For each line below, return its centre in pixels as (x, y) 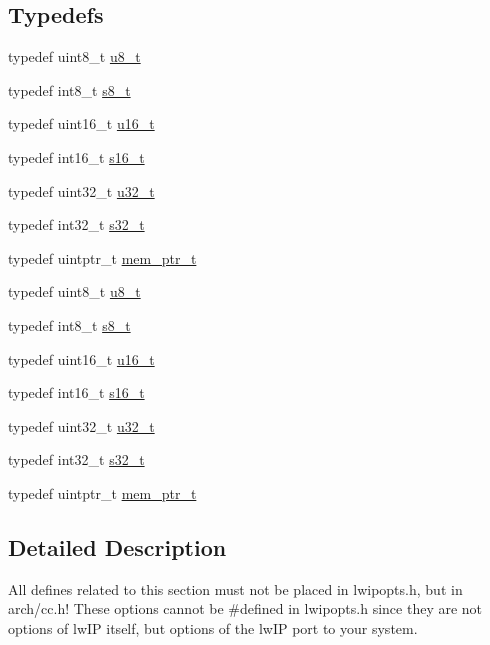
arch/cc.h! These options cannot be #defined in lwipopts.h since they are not (245, 608)
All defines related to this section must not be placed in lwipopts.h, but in (235, 588)
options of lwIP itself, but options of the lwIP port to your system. (213, 627)
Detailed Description (117, 546)
